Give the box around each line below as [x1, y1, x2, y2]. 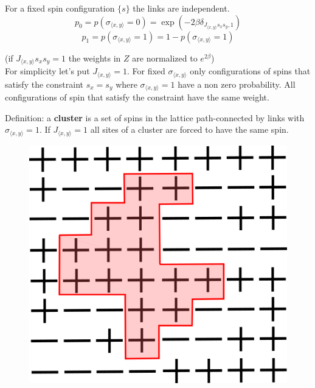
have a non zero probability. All [178, 77, 296, 90]
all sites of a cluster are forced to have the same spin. [90, 123, 289, 136]
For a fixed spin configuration [5, 2, 115, 14]
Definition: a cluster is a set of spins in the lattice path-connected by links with [5, 111, 305, 124]
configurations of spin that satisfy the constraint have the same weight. [5, 90, 269, 103]
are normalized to [132, 51, 198, 64]
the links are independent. [133, 2, 230, 14]
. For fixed [126, 65, 165, 77]
